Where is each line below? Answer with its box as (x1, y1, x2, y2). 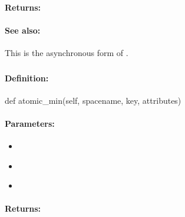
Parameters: (5, 117, 55, 129)
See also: (5, 24, 41, 36)
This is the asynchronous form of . (5, 46, 128, 58)
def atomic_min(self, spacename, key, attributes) (5, 94, 181, 106)
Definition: (5, 71, 49, 84)
